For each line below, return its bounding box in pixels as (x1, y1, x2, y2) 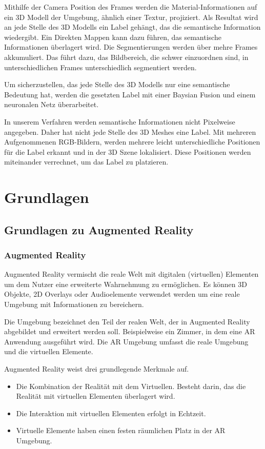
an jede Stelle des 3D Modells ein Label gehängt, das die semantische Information (4, 22, 261, 32)
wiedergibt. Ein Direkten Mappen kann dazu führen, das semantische (4, 31, 221, 42)
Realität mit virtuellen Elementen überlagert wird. (16, 391, 175, 401)
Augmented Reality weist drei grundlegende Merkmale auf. (4, 363, 189, 374)
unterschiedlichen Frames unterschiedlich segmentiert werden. (4, 62, 197, 72)
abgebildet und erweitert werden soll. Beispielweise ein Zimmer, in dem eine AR (4, 326, 255, 337)
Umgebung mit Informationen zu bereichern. (4, 299, 144, 310)
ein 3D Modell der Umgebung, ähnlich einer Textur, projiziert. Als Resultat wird (4, 11, 258, 22)
